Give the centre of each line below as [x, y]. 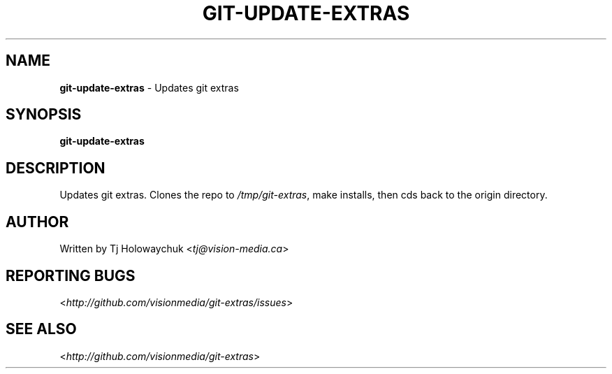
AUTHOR [37, 222]
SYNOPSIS [44, 115]
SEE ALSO [41, 329]
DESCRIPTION [56, 168]
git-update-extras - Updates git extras [149, 87]
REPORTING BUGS [71, 275]
